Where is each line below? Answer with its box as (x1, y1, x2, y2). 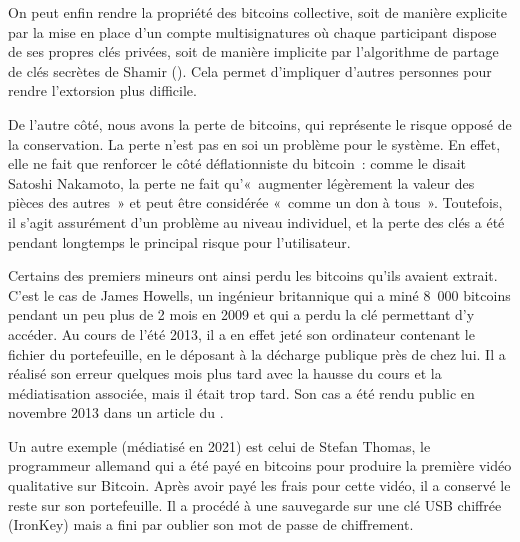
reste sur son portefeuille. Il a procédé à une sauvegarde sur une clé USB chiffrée (8, 494, 502, 515)
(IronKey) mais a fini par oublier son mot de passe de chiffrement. (8, 514, 414, 535)
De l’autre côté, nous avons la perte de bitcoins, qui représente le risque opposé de (8, 113, 512, 134)
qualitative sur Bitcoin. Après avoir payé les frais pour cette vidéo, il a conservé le (8, 475, 511, 496)
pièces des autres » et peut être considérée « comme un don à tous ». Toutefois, (8, 192, 503, 213)
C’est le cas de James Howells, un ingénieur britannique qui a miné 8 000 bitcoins (8, 284, 511, 305)
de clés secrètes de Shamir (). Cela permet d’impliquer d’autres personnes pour (8, 60, 492, 81)
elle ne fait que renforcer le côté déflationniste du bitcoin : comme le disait (8, 153, 466, 174)
